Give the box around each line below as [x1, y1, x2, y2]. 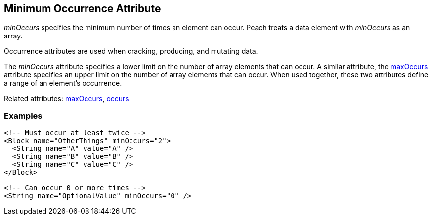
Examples [4, 110, 43, 121]
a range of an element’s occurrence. [4, 79, 122, 88]
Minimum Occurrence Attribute [4, 2, 161, 15]
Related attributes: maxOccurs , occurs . [4, 94, 131, 103]
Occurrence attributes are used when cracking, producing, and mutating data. [4, 47, 258, 56]
